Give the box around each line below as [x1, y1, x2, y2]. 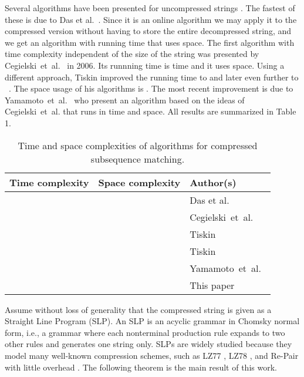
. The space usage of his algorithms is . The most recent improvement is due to [9, 82, 293, 95]
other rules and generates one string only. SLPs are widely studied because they [5, 338, 292, 350]
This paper [190, 278, 235, 292]
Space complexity [98, 175, 181, 189]
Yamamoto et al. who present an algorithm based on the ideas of [5, 93, 245, 106]
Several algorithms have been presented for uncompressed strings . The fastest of [5, 2, 295, 14]
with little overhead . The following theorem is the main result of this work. [5, 361, 277, 373]
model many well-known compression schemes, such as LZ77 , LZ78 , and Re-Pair [5, 349, 299, 361]
